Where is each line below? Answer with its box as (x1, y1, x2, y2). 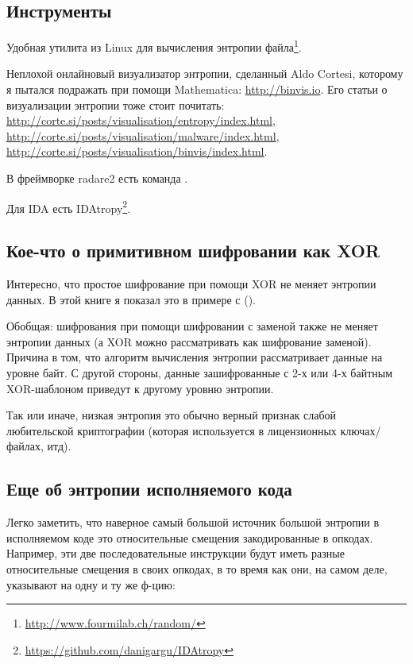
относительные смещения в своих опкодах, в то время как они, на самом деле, (6, 560, 388, 577)
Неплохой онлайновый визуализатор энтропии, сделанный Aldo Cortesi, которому (6, 65, 403, 82)
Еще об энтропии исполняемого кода (6, 477, 292, 501)
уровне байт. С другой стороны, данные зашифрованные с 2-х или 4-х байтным (6, 365, 393, 381)
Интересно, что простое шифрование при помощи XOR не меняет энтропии (6, 276, 376, 292)
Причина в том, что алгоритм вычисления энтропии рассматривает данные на (6, 349, 383, 365)
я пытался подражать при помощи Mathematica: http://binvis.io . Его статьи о (6, 81, 388, 98)
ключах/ (340, 422, 381, 438)
